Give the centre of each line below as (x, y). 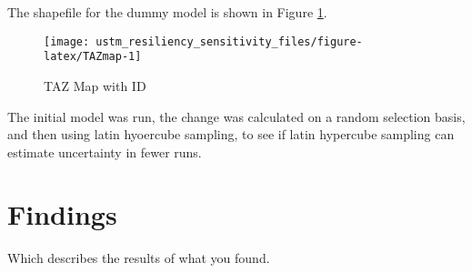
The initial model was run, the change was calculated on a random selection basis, (236, 116)
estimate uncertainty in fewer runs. (105, 152)
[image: (67, 41)
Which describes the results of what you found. (139, 258)
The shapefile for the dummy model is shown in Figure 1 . (167, 12)
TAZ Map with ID (95, 85)
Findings (62, 214)
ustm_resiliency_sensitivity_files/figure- (229, 41)
